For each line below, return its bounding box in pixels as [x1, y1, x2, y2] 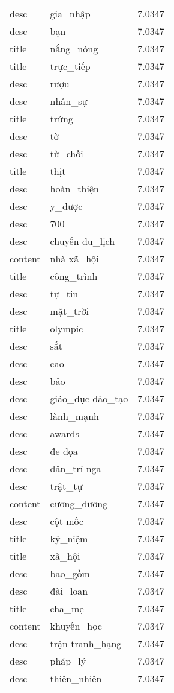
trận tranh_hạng [50, 636, 122, 650]
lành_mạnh [50, 409, 99, 423]
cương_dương [50, 496, 108, 510]
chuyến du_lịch [50, 234, 115, 248]
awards [50, 426, 79, 440]
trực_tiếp [50, 59, 91, 73]
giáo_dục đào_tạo [50, 391, 128, 405]
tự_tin [50, 286, 79, 300]
